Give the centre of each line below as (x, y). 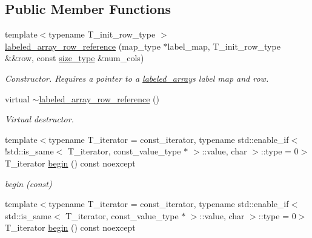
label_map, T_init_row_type (224, 46)
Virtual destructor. (39, 119)
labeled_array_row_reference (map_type (83, 46)
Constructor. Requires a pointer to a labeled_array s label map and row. (137, 78)
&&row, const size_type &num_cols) (75, 58)
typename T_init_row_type (102, 34)
